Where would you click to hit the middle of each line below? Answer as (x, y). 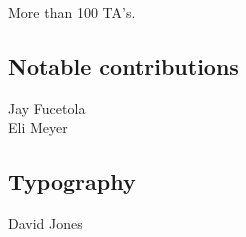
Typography (72, 181)
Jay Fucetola (47, 107)
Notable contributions (123, 65)
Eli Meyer (38, 127)
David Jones (45, 223)
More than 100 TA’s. (72, 12)
